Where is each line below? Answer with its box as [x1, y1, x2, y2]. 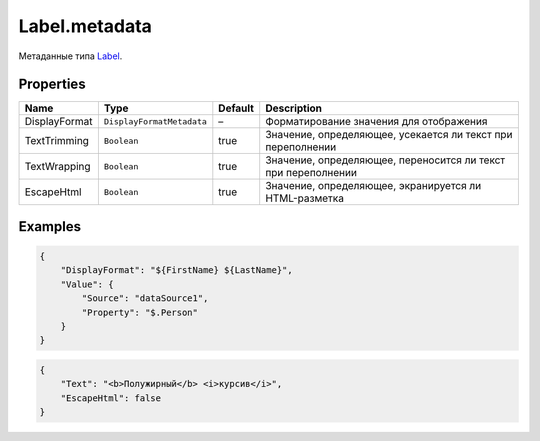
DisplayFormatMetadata [103, 116, 207, 127]
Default [218, 101, 255, 115]
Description [265, 101, 323, 115]
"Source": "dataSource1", [81, 293, 209, 304]
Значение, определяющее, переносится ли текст [265, 153, 506, 167]
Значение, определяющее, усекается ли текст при [265, 128, 513, 142]
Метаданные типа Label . [18, 50, 123, 62]
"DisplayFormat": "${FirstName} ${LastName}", [60, 265, 294, 276]
